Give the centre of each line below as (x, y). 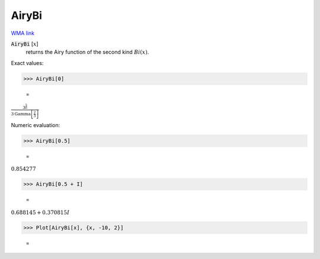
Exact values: (27, 63)
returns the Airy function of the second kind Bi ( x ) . (87, 52)
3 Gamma (21, 114)
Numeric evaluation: (36, 125)
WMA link (23, 33)
